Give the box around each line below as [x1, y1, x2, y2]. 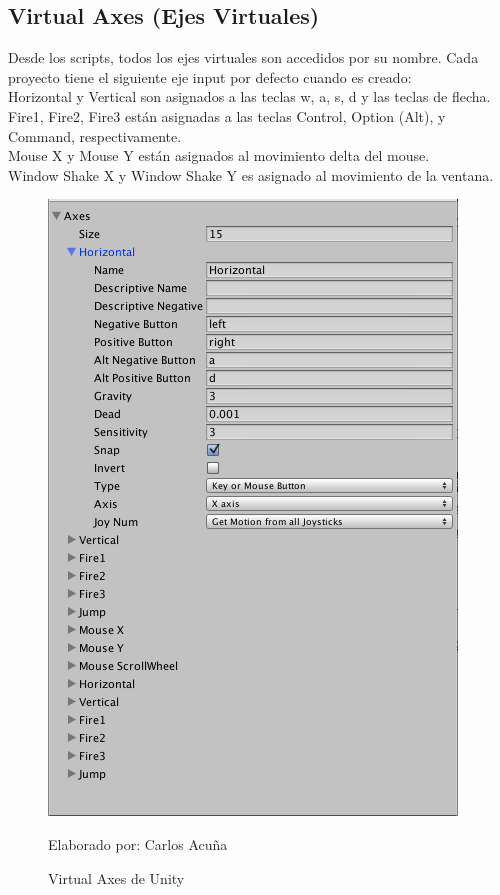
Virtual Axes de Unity [48, 867, 185, 888]
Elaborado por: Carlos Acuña [48, 833, 228, 854]
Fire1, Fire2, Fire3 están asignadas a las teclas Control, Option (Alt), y [8, 105, 446, 126]
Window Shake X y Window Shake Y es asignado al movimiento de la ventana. [8, 164, 494, 185]
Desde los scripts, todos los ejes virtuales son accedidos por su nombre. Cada [8, 47, 479, 68]
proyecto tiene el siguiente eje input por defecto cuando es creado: [8, 66, 412, 87]
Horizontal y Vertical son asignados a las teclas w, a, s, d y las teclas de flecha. [8, 86, 491, 107]
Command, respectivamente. [8, 125, 182, 146]
